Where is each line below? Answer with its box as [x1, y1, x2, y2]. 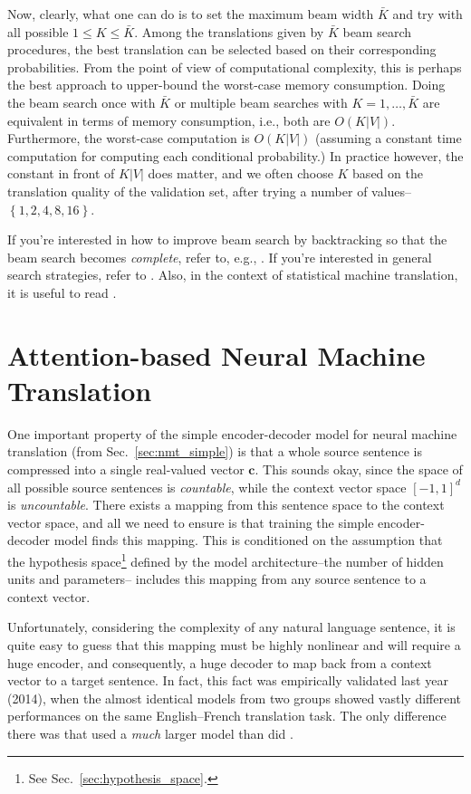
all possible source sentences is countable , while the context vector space [7, 477, 407, 496]
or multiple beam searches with [174, 92, 348, 111]
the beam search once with [7, 92, 156, 111]
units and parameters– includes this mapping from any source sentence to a [7, 569, 427, 588]
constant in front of [7, 164, 115, 183]
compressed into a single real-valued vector [7, 460, 245, 478]
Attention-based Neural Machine [7, 336, 426, 373]
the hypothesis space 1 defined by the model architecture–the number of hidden [7, 549, 444, 570]
